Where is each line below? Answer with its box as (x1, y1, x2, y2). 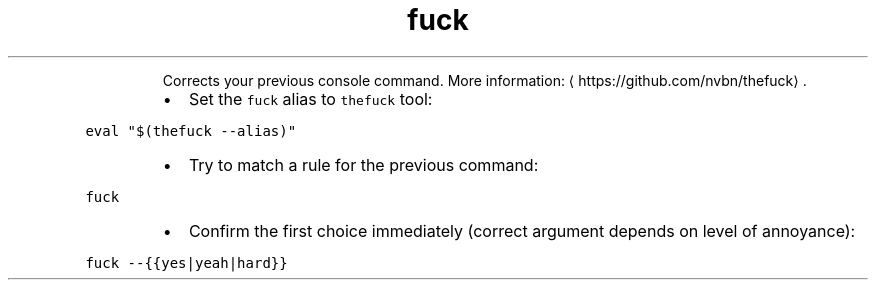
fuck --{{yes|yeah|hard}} (85, 254, 288, 271)
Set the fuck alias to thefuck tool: (188, 88, 433, 109)
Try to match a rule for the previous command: (188, 154, 539, 175)
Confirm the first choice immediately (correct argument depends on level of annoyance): (188, 220, 856, 241)
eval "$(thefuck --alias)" (85, 122, 297, 139)
